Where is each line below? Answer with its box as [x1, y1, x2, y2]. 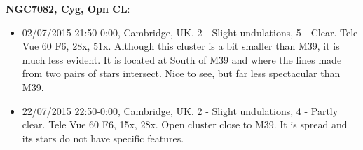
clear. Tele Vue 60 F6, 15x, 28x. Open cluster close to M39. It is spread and [22, 117, 348, 132]
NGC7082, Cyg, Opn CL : [6, 1, 130, 15]
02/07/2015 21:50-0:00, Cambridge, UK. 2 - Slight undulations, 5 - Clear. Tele [22, 25, 358, 39]
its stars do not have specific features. [22, 130, 184, 145]
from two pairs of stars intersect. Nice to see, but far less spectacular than [22, 66, 341, 81]
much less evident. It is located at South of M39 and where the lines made [22, 52, 342, 67]
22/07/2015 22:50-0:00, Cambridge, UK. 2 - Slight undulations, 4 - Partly [22, 103, 338, 118]
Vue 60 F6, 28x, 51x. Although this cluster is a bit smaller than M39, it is [22, 39, 340, 53]
